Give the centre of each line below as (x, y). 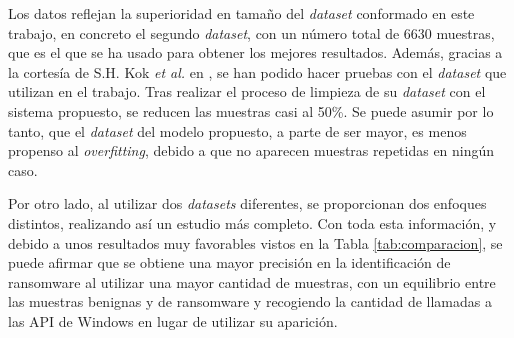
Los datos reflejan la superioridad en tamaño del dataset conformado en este (241, 13)
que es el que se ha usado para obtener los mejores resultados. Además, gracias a (255, 52)
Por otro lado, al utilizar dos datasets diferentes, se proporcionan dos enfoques (247, 203)
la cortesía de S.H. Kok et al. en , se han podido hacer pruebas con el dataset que (257, 71)
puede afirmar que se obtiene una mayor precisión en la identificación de (229, 262)
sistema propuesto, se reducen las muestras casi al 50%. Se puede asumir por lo (251, 110)
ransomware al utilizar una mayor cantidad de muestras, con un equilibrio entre (252, 281)
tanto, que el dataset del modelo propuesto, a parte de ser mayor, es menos (237, 130)
